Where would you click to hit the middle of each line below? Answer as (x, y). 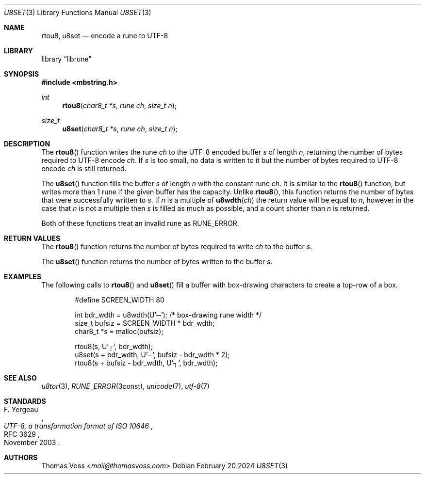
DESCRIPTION (27, 144)
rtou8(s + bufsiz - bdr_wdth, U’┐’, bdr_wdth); (146, 363)
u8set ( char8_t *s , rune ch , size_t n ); (120, 129)
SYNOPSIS (22, 74)
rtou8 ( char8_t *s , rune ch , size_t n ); (119, 105)
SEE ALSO (20, 378)
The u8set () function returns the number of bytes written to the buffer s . (157, 262)
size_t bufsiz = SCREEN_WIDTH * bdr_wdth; (145, 323)
